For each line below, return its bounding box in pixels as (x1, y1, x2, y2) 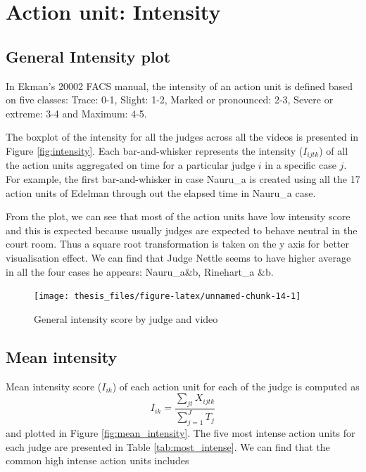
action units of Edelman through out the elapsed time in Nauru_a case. (6, 185, 316, 200)
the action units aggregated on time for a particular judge (6, 158, 255, 172)
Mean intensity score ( (6, 378, 102, 393)
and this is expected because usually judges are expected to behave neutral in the (6, 222, 358, 237)
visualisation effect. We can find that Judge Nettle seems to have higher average (6, 250, 351, 264)
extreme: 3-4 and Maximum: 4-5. (6, 106, 147, 120)
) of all (319, 143, 348, 158)
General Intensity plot (6, 45, 171, 67)
